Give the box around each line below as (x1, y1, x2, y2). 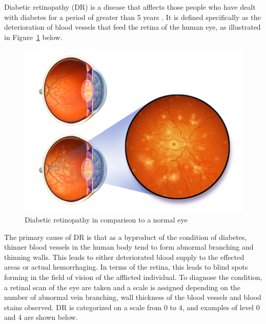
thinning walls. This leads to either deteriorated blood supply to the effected (4, 251, 244, 262)
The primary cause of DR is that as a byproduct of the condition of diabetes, (4, 231, 247, 242)
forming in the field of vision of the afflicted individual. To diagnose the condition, (4, 271, 262, 282)
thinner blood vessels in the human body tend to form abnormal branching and (4, 241, 254, 252)
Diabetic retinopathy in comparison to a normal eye (25, 214, 188, 225)
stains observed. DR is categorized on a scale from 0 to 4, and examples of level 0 (4, 301, 260, 312)
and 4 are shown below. (4, 312, 78, 322)
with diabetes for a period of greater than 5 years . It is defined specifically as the (4, 11, 261, 22)
